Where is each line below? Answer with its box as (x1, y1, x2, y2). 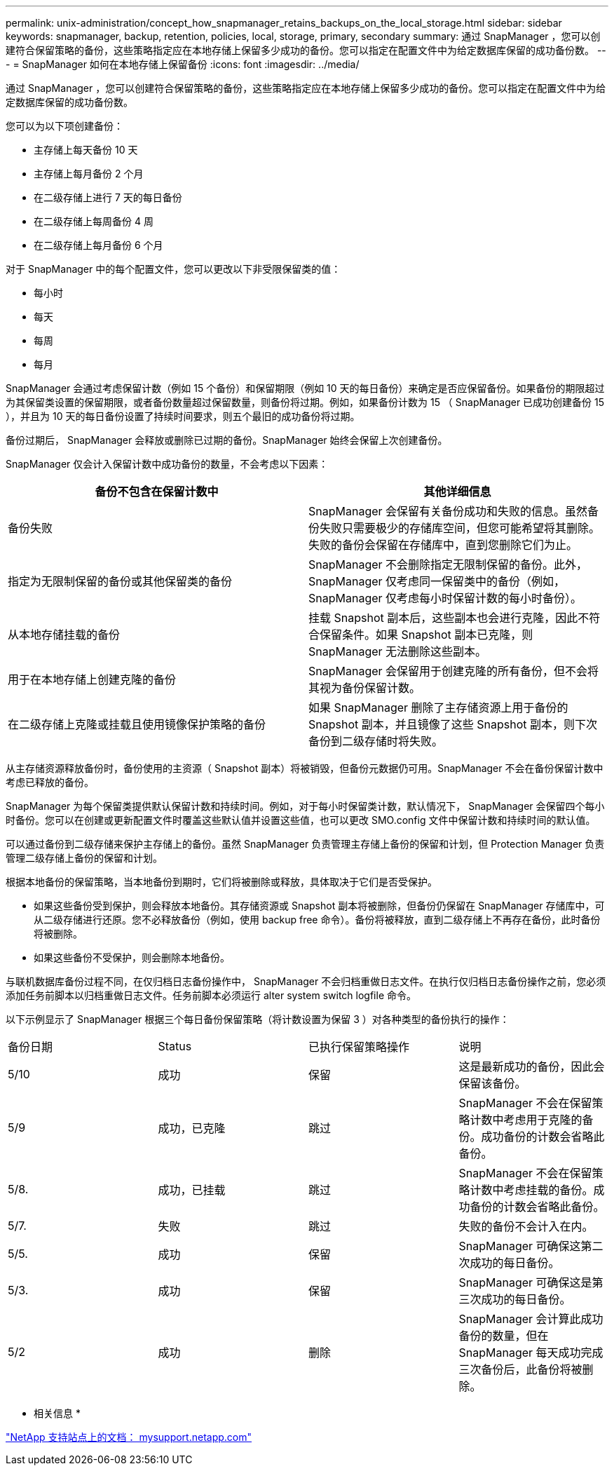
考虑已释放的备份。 (6, 776, 94, 788)
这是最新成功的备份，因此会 (458, 1059, 605, 1073)
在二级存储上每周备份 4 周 (34, 215, 153, 227)
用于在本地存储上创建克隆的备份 (8, 672, 177, 686)
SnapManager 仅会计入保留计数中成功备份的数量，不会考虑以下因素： (6, 458, 329, 470)
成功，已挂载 (158, 1183, 226, 1197)
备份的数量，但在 (458, 1329, 549, 1343)
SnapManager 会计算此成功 (458, 1312, 603, 1326)
